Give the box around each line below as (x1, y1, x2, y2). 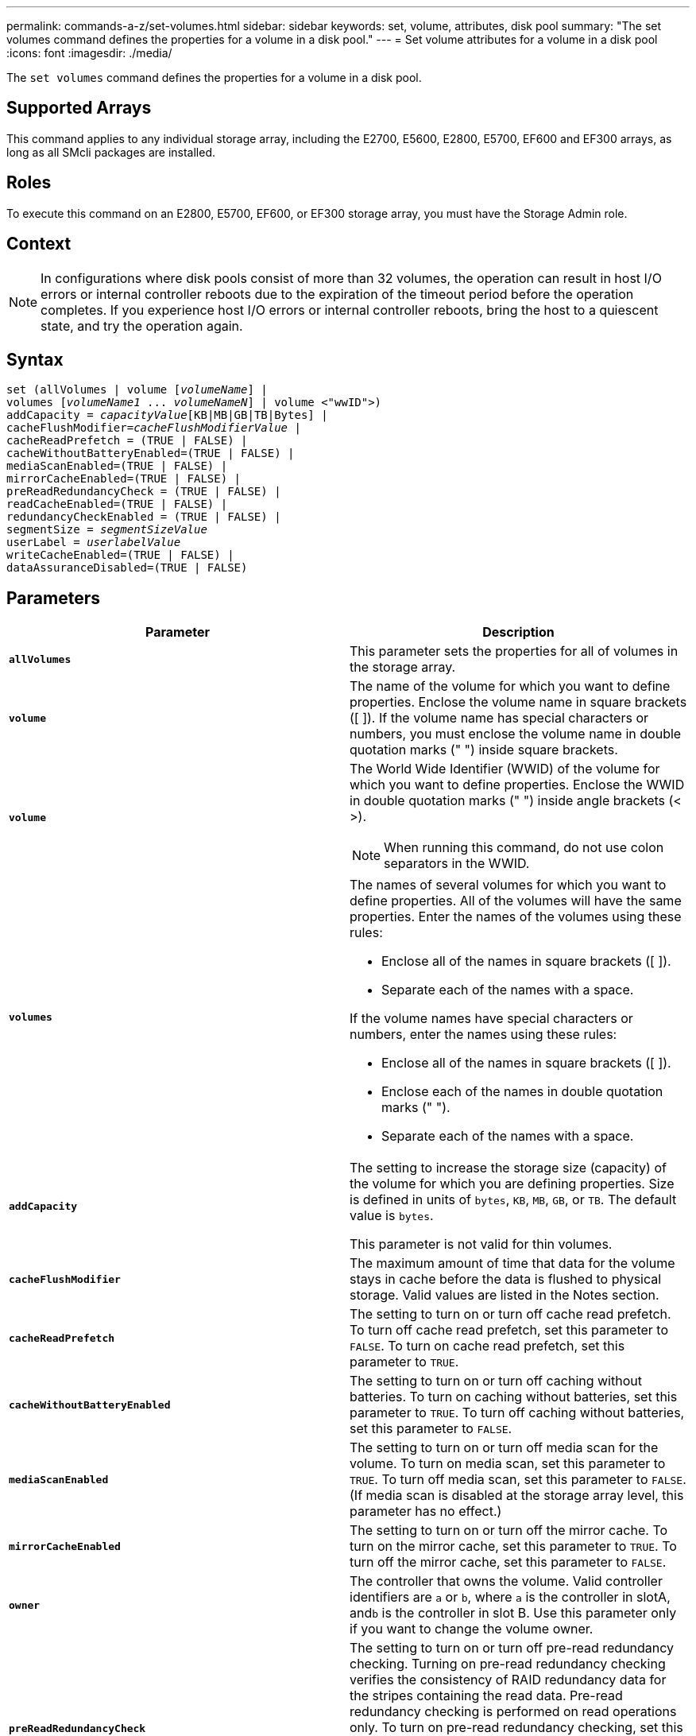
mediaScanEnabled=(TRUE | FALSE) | (6, 459, 228, 473)
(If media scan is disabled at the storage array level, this (350, 1487, 684, 1504)
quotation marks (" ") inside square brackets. (350, 742, 618, 758)
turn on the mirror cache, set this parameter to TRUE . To (350, 1538, 677, 1555)
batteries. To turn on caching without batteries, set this (350, 1389, 678, 1405)
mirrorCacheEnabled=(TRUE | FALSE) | (6, 472, 242, 486)
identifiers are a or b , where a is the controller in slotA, (350, 1589, 671, 1606)
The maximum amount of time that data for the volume (350, 1255, 675, 1272)
